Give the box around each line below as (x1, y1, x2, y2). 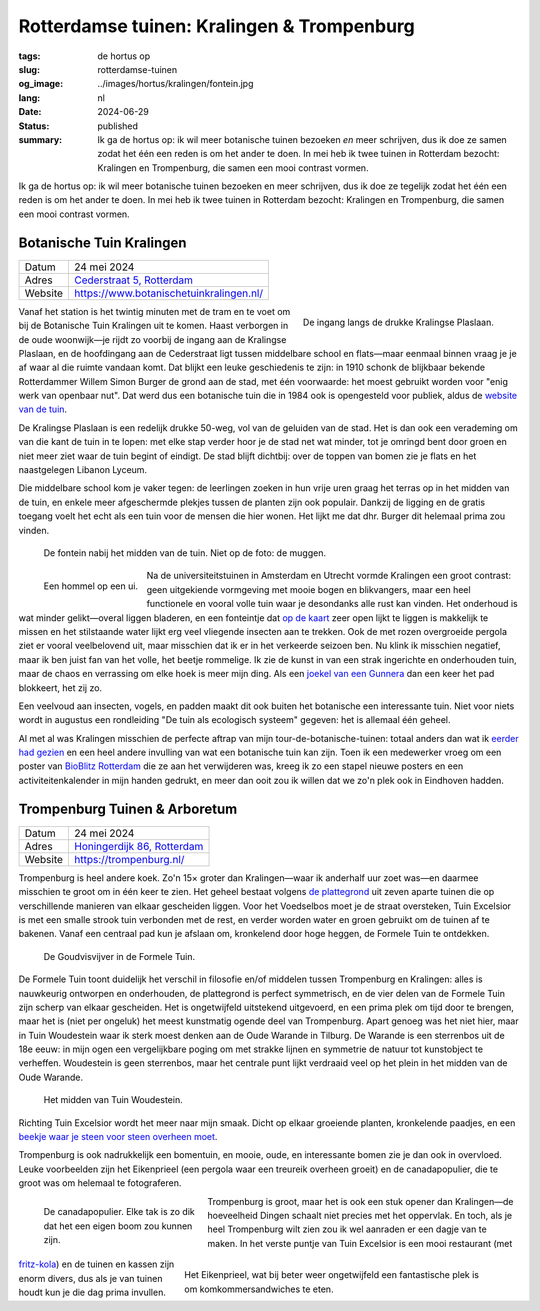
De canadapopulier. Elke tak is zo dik (43, 1206, 195, 1218)
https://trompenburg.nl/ (74, 852, 185, 866)
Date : (18, 106, 42, 118)
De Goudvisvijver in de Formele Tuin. (43, 950, 195, 962)
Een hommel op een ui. (43, 580, 139, 592)
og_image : (18, 78, 64, 90)
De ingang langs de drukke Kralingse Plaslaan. (302, 316, 494, 328)
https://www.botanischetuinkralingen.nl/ (74, 286, 264, 300)
